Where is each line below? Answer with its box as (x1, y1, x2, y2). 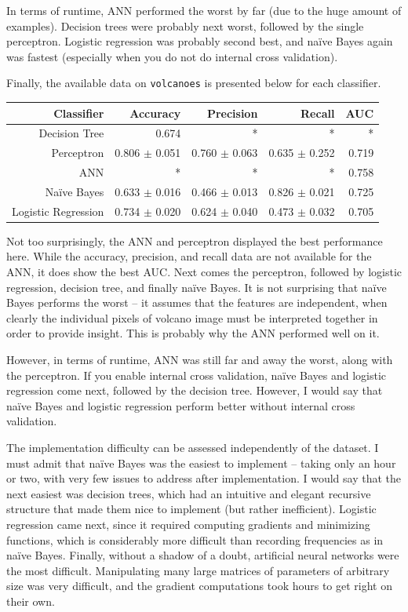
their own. (6, 592, 55, 609)
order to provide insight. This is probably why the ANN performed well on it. (6, 325, 380, 341)
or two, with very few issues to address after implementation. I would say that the (6, 470, 402, 486)
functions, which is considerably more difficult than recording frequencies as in (6, 531, 384, 548)
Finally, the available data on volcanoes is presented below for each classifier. (6, 75, 381, 91)
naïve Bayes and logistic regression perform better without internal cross (6, 397, 355, 413)
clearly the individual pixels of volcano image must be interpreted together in (6, 309, 378, 326)
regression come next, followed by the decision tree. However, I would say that (6, 382, 383, 399)
